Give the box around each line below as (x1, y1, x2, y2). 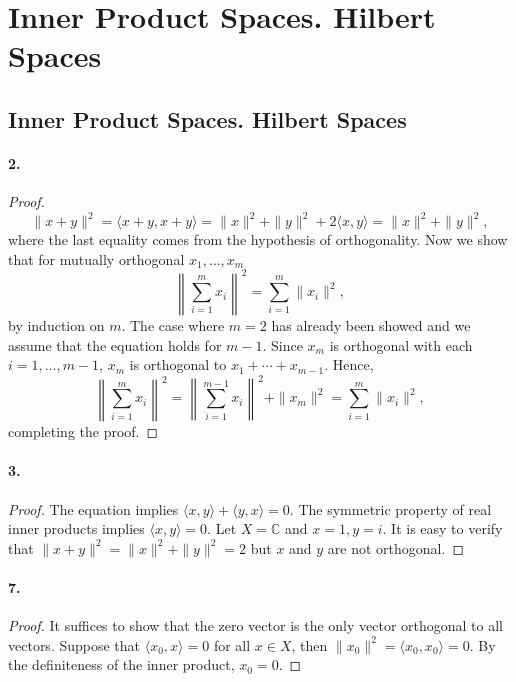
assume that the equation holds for (8, 334, 222, 355)
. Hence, (324, 354, 374, 375)
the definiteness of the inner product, (8, 654, 235, 675)
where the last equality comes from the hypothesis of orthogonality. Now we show (8, 229, 508, 250)
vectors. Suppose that (8, 634, 141, 655)
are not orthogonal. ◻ (327, 537, 464, 558)
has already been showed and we (271, 314, 471, 335)
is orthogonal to (129, 354, 227, 375)
